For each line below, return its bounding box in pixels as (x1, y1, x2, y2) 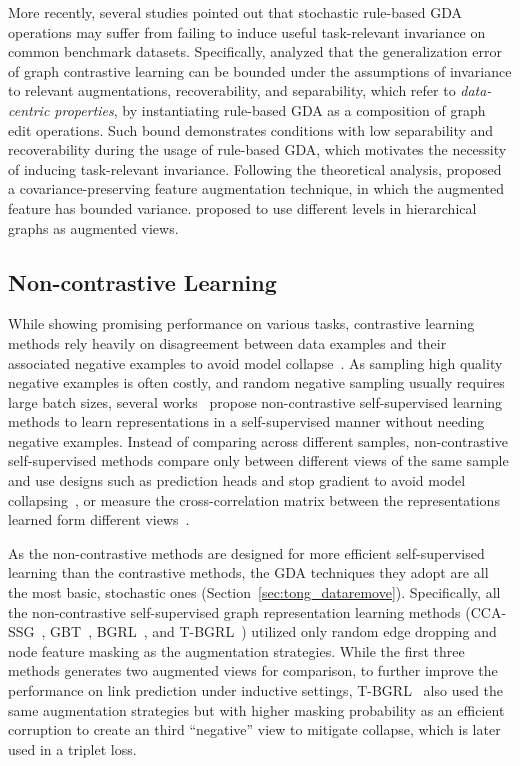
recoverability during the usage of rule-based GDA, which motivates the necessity (8, 139, 507, 160)
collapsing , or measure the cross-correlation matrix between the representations (8, 489, 500, 510)
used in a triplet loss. (8, 738, 137, 759)
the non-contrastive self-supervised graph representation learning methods (8, 601, 461, 622)
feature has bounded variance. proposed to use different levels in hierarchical (8, 197, 477, 218)
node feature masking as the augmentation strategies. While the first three (8, 640, 465, 661)
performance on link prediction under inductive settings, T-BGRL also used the (8, 680, 504, 701)
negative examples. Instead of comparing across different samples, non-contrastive (8, 430, 508, 451)
